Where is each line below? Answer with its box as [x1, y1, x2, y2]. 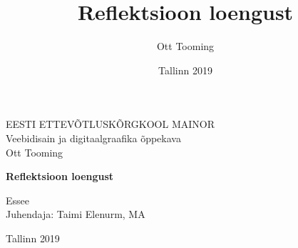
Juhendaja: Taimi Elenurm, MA [6, 207, 145, 222]
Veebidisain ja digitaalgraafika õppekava [6, 130, 181, 145]
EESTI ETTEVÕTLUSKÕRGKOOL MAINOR [6, 116, 215, 132]
